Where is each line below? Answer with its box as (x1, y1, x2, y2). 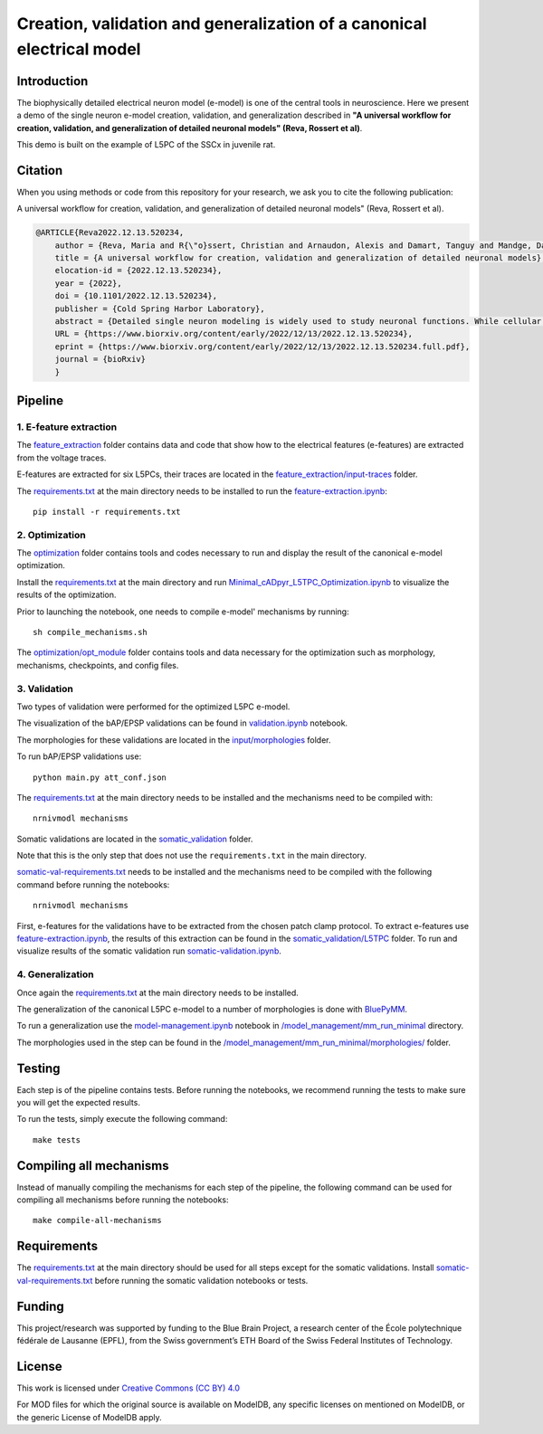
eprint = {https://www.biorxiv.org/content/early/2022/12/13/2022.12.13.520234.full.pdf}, (54, 341, 471, 352)
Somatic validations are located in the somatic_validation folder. (16, 833, 253, 844)
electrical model (16, 39, 141, 59)
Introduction (16, 73, 89, 89)
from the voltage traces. (16, 452, 107, 463)
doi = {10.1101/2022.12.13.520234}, (54, 290, 217, 301)
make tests (33, 1135, 81, 1144)
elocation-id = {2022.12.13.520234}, (54, 265, 223, 276)
